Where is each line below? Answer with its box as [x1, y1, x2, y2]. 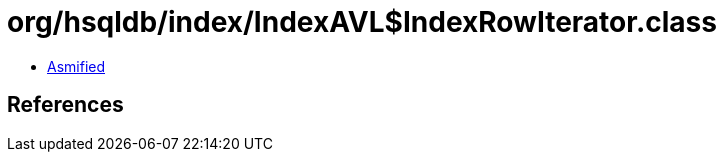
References [7, 92, 124, 118]
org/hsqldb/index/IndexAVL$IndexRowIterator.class [7, 5, 717, 39]
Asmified [47, 57, 106, 75]
